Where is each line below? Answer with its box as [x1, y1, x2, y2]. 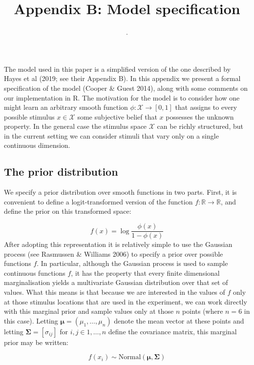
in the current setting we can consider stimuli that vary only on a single [4, 130, 219, 141]
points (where [182, 306, 223, 316]
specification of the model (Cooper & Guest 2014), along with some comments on [4, 82, 248, 93]
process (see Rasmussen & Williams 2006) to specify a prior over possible [4, 248, 223, 259]
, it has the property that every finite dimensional [71, 267, 220, 278]
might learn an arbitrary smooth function [4, 102, 128, 112]
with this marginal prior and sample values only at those [4, 306, 174, 316]
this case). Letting [4, 315, 58, 325]
